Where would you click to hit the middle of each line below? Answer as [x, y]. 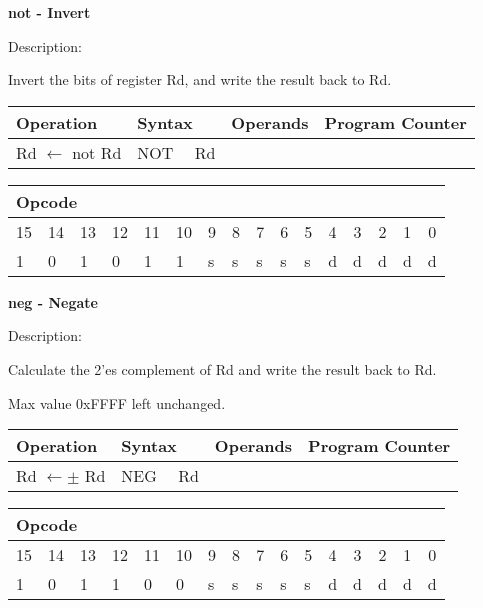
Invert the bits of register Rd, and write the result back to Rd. [200, 79]
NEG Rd [160, 476]
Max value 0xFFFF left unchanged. [117, 402]
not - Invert [49, 12]
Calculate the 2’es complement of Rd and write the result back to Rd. [222, 368]
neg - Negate [53, 301]
